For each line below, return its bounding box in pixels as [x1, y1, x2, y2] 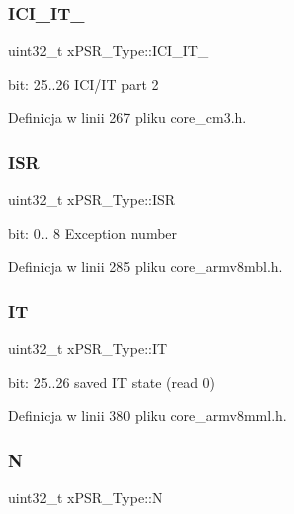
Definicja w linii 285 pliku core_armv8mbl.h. [8, 256, 283, 277]
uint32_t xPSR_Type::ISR [8, 189, 176, 210]
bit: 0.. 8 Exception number [8, 222, 178, 243]
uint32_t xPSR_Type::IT [8, 338, 168, 359]
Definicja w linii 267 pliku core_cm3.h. [8, 107, 247, 128]
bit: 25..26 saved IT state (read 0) [8, 371, 216, 392]
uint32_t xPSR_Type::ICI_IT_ [8, 40, 209, 61]
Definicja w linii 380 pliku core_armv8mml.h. [8, 405, 287, 426]
